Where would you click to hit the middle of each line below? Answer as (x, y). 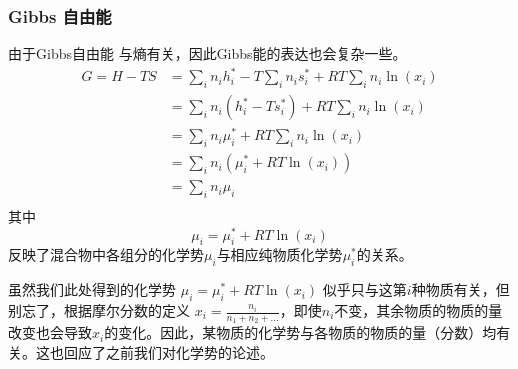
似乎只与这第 (364, 289)
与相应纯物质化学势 (279, 254)
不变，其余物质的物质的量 (418, 310)
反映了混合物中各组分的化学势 (106, 254)
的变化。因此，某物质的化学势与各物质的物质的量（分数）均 (300, 332)
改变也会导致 (50, 332)
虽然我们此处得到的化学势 (92, 289)
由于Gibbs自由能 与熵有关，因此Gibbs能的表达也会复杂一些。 (207, 53)
